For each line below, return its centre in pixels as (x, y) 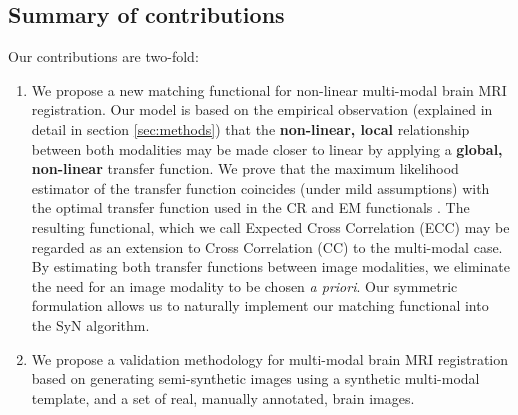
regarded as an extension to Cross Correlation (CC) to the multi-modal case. (267, 246)
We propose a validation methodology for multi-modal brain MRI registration (270, 358)
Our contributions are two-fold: (103, 56)
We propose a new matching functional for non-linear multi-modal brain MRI (269, 89)
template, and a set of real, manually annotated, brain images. (223, 397)
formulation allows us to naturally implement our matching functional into (260, 305)
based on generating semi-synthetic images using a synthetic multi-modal (255, 378)
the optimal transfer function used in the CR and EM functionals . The (250, 207)
